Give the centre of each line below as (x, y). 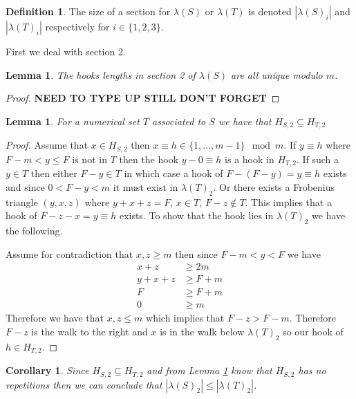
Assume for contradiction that (69, 253)
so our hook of (313, 331)
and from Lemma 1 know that (209, 370)
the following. (34, 230)
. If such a (317, 159)
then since (196, 253)
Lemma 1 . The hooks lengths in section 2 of (101, 74)
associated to (179, 121)
